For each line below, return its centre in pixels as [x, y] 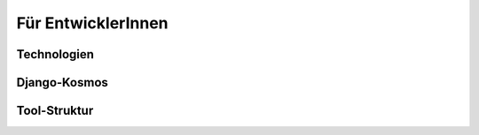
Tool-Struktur [55, 111]
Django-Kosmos [62, 82]
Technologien [55, 54]
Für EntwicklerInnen [92, 23]
